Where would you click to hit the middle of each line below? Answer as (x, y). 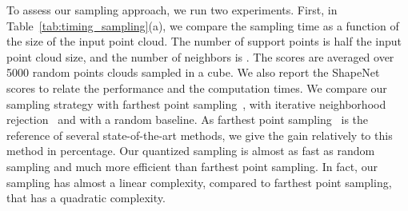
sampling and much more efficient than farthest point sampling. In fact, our (192, 166)
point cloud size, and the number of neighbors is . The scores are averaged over (200, 56)
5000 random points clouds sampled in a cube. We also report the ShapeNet (193, 72)
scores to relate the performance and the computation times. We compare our (197, 88)
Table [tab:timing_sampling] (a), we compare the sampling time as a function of (203, 25)
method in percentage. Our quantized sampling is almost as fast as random (191, 151)
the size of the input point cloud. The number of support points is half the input (204, 41)
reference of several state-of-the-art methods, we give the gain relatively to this (200, 135)
